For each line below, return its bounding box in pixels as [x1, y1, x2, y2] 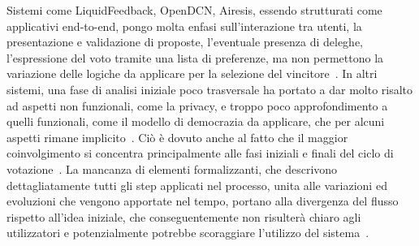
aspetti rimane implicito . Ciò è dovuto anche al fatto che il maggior [6, 128, 348, 145]
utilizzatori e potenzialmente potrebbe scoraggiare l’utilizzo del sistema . [6, 224, 369, 241]
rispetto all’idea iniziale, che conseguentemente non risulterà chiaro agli [6, 208, 361, 225]
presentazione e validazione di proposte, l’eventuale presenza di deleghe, [6, 33, 363, 50]
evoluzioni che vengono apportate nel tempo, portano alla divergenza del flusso [6, 192, 399, 209]
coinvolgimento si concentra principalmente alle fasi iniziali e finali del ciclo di [6, 145, 394, 162]
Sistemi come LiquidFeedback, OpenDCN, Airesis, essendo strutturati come [6, 2, 382, 18]
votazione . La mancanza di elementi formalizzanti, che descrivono [6, 160, 338, 177]
